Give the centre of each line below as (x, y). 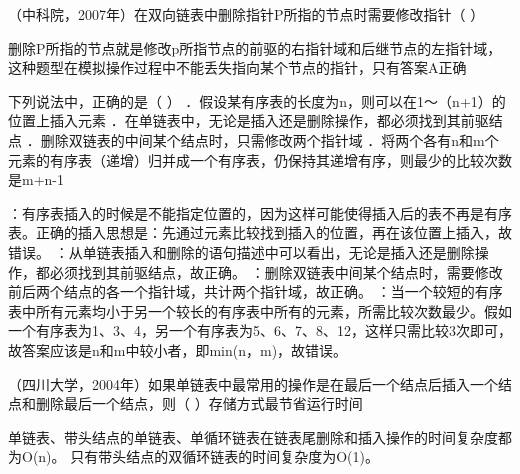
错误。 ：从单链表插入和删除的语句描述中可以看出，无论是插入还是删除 (241, 251)
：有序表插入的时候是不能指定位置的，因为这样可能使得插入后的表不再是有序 (260, 212)
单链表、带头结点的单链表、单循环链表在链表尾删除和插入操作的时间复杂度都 (260, 436)
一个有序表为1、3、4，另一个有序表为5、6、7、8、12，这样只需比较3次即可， (260, 330)
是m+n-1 (36, 179)
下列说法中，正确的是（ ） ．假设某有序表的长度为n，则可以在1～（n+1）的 (257, 100)
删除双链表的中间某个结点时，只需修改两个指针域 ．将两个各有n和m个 (269, 139)
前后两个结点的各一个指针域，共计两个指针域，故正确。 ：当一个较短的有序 (255, 291)
